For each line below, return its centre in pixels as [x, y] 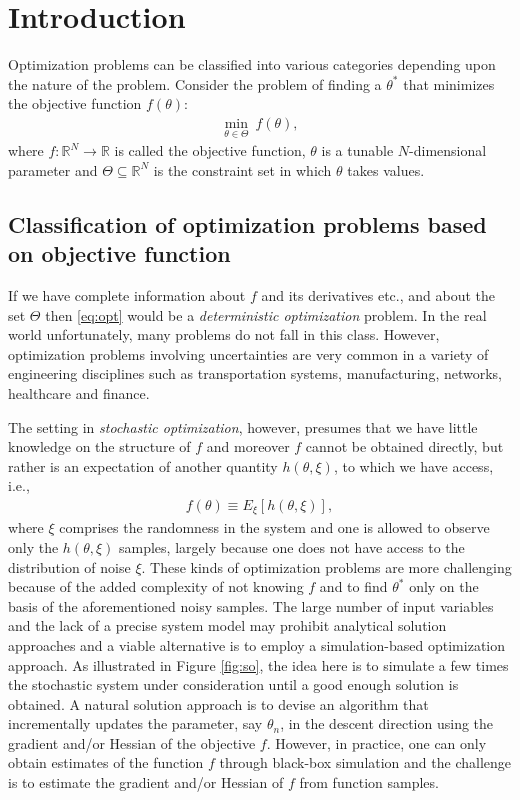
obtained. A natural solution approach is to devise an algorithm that [218, 703]
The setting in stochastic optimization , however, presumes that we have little [243, 426]
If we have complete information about [127, 294]
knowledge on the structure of [99, 446]
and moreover [248, 446]
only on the [444, 586]
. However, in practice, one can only [376, 742]
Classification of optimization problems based [247, 223]
